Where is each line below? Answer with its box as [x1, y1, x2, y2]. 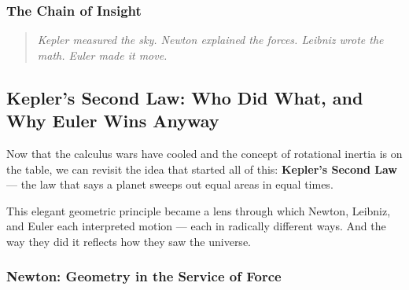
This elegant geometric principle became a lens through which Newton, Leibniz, [6, 202, 391, 218]
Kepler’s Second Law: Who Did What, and [6, 85, 363, 109]
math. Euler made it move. [37, 46, 168, 63]
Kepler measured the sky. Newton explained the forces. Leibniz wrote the [37, 31, 384, 48]
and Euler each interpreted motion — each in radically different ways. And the [6, 218, 386, 234]
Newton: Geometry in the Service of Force [6, 266, 282, 286]
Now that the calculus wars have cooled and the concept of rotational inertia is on [6, 145, 403, 161]
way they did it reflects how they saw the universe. [6, 233, 251, 249]
